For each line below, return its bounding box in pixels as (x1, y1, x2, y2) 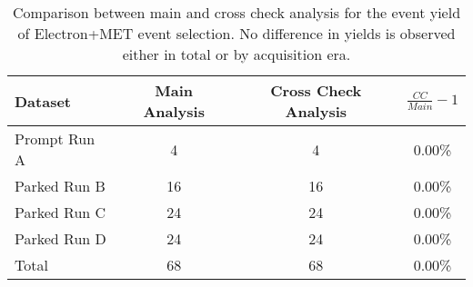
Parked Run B (15, 175, 106, 196)
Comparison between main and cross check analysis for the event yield (12, 2, 461, 23)
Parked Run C (15, 202, 106, 223)
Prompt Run (15, 128, 96, 149)
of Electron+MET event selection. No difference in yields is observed (17, 23, 456, 44)
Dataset (15, 90, 72, 112)
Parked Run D (15, 228, 106, 249)
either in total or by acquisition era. (122, 44, 351, 64)
